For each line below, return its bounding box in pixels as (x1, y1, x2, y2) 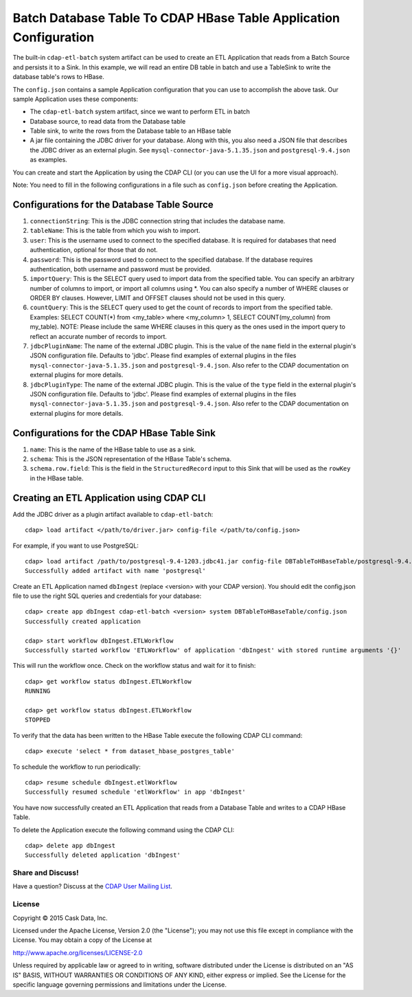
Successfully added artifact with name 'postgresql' (25, 567, 206, 575)
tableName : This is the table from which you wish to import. (30, 227, 201, 235)
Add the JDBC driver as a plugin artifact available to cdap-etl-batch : (12, 510, 214, 518)
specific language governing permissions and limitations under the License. (12, 980, 227, 989)
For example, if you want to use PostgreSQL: (12, 541, 139, 550)
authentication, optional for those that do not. (30, 246, 158, 254)
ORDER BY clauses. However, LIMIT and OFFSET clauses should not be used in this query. (30, 294, 286, 302)
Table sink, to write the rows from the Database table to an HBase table (30, 127, 231, 135)
